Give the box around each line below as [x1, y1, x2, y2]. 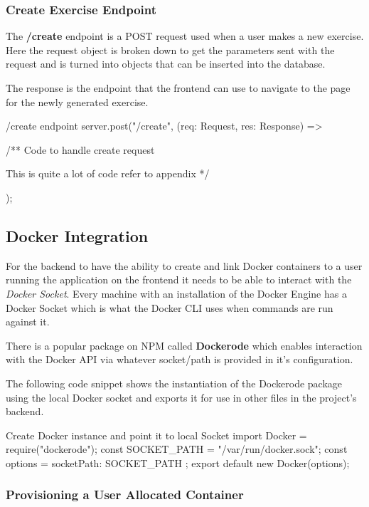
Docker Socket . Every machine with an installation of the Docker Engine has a [6, 286, 347, 300]
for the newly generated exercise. [6, 94, 149, 109]
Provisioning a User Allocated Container [6, 486, 244, 503]
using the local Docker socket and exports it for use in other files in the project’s [6, 390, 357, 404]
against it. [6, 314, 50, 329]
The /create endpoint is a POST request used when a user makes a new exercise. [6, 28, 364, 43]
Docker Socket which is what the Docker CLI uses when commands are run [6, 300, 333, 315]
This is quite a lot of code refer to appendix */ [6, 166, 210, 181]
